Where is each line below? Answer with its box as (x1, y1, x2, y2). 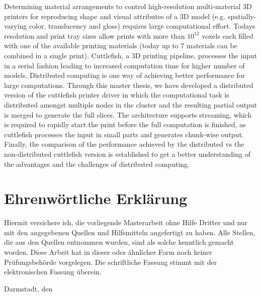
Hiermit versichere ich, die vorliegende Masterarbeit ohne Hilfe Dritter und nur (4, 217, 248, 228)
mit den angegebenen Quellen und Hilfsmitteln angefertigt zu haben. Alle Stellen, (4, 227, 255, 237)
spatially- (227, 11, 256, 21)
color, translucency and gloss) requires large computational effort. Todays (29, 21, 255, 31)
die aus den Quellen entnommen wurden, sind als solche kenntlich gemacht (4, 237, 234, 247)
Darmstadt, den (4, 283, 53, 293)
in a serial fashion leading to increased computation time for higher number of (4, 60, 245, 70)
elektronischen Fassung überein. (4, 266, 102, 277)
